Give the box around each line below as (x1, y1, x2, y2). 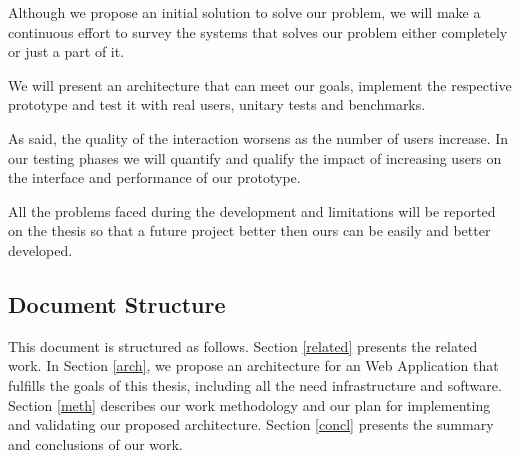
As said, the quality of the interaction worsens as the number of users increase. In (8, 127, 509, 148)
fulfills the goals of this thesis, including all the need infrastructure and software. (8, 374, 502, 395)
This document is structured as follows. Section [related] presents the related (8, 335, 478, 356)
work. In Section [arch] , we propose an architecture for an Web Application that (8, 355, 499, 376)
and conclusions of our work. (8, 433, 183, 454)
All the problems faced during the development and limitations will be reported (8, 200, 496, 221)
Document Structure (8, 288, 226, 319)
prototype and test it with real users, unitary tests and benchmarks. (8, 94, 426, 115)
